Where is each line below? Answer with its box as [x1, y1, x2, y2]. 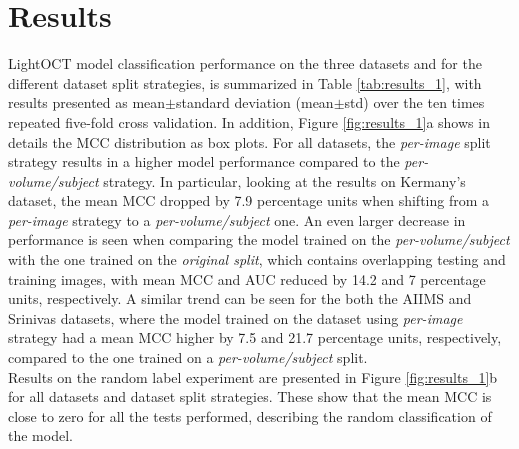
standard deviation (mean [176, 92, 334, 113]
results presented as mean [8, 92, 166, 113]
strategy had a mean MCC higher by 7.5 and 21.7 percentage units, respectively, [8, 327, 502, 348]
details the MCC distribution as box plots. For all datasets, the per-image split [8, 131, 491, 152]
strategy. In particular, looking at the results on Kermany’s [103, 170, 466, 191]
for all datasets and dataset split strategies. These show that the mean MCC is [8, 386, 492, 407]
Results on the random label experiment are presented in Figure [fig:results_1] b [8, 366, 498, 387]
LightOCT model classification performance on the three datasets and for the [8, 53, 482, 74]
